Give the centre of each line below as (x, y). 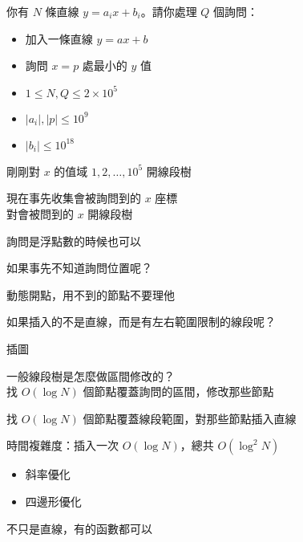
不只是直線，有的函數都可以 (79, 528)
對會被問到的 (40, 213)
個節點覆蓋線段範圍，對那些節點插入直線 (190, 418)
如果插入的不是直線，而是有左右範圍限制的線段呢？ (141, 322)
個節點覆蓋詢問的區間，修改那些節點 (178, 391)
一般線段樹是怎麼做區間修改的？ (91, 375)
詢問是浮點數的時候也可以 (74, 240)
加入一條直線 (59, 38)
